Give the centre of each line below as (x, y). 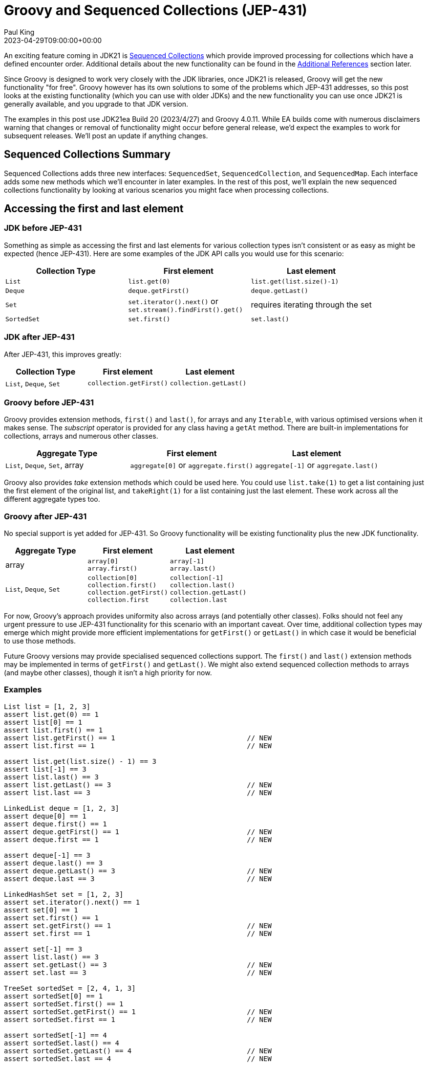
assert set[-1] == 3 (43, 949)
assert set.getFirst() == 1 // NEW (138, 925)
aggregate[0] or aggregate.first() (192, 465)
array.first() (113, 569)
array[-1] (187, 561)
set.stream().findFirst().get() (186, 310)
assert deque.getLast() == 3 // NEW (138, 871)
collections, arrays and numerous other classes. (81, 436)
